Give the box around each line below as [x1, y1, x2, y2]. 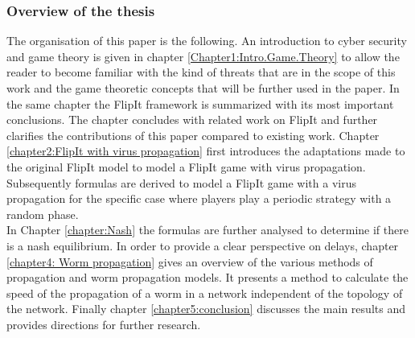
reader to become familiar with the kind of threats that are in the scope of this [6, 64, 396, 80]
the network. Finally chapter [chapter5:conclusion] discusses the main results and [6, 300, 405, 317]
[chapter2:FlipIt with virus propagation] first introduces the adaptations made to [6, 142, 405, 159]
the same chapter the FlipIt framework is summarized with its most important [6, 95, 394, 112]
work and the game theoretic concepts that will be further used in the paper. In [6, 80, 400, 96]
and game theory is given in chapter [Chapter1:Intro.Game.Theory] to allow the [6, 47, 400, 64]
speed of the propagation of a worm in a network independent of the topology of [6, 284, 403, 301]
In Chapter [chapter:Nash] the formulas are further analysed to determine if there [6, 221, 409, 238]
